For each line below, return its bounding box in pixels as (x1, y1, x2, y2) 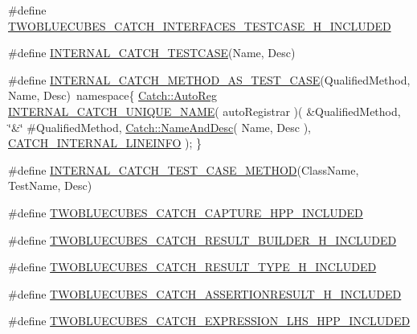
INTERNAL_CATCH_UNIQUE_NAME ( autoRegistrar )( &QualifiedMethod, (8, 102, 401, 119)
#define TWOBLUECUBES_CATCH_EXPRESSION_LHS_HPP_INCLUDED (8, 312, 411, 329)
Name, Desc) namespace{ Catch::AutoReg (8, 87, 217, 104)
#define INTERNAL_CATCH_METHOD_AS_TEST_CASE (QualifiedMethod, (8, 71, 411, 88)
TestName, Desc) (8, 177, 92, 194)
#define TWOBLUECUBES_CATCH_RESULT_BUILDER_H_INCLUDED (8, 231, 397, 248)
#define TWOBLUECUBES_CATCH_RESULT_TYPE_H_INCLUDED (8, 258, 377, 275)
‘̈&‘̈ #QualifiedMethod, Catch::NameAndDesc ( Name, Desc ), (8, 118, 311, 135)
